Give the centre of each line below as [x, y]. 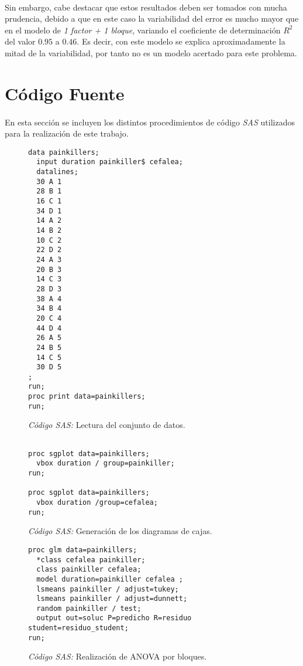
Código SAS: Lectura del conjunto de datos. [107, 425]
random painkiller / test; [89, 608]
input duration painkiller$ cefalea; [110, 162]
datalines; [57, 172]
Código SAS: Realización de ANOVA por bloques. [118, 656]
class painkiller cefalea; [89, 570]
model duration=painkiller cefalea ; [110, 579]
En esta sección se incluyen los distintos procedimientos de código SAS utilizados [150, 122]
